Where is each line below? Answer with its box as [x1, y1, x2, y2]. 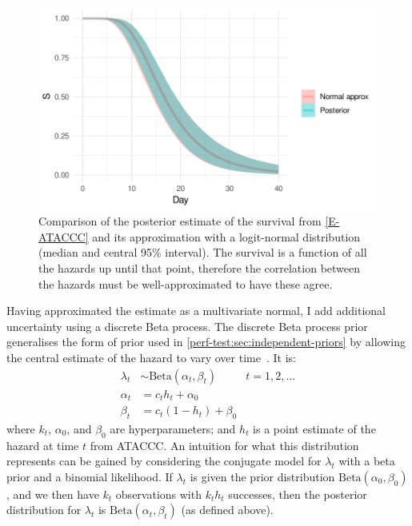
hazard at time [6, 436, 79, 453]
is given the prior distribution [190, 468, 335, 484]
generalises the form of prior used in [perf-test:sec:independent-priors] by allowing [6, 333, 406, 350]
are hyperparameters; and [110, 420, 236, 436]
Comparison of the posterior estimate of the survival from [38, 213, 322, 229]
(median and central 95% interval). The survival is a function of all [38, 244, 367, 261]
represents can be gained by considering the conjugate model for [6, 452, 322, 469]
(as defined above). [181, 501, 274, 518]
